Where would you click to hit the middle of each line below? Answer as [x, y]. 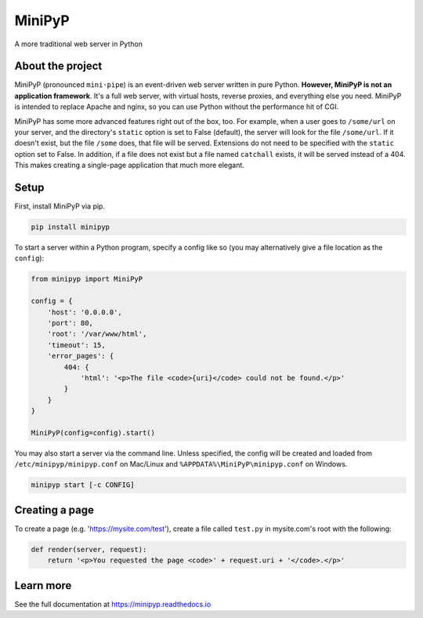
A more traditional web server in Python [78, 44]
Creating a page [54, 510]
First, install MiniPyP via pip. [60, 206]
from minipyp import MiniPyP [87, 279]
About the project [58, 66]
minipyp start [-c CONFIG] [83, 485]
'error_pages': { [81, 356]
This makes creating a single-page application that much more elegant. [129, 165]
